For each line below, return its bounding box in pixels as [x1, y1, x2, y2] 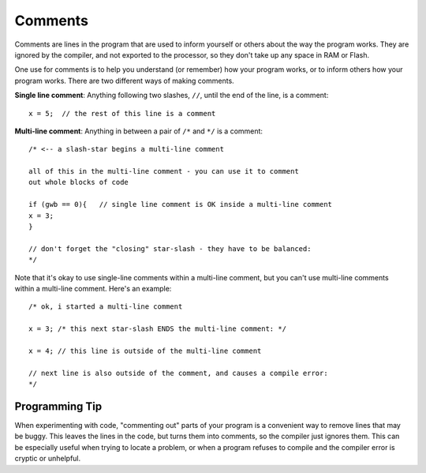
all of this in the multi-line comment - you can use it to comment [28, 167, 299, 176]
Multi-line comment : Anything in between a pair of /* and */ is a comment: [14, 126, 263, 136]
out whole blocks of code [28, 178, 129, 187]
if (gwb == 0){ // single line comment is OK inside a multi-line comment [28, 200, 333, 209]
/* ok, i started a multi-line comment [28, 302, 183, 311]
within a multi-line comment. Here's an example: [14, 283, 172, 293]
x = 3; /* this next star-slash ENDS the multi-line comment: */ [28, 325, 287, 333]
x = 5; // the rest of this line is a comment [28, 109, 216, 118]
